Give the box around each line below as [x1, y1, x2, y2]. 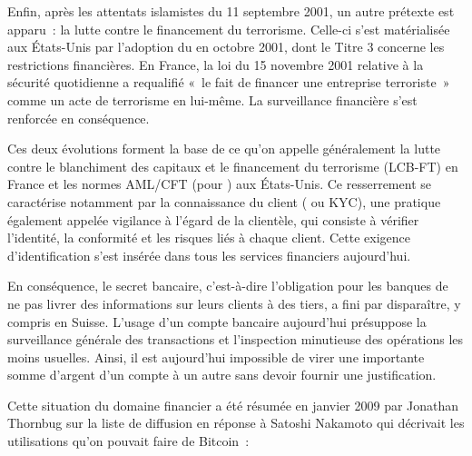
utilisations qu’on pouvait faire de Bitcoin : [7, 431, 250, 451]
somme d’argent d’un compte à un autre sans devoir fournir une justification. [7, 365, 437, 384]
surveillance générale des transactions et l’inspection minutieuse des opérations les [7, 330, 464, 349]
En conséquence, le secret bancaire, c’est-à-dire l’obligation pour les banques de [7, 276, 448, 295]
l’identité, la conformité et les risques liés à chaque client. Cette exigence [7, 228, 411, 247]
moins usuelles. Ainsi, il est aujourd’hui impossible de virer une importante [7, 347, 425, 366]
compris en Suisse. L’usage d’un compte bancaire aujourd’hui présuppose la [7, 312, 427, 331]
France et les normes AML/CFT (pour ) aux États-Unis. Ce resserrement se [7, 174, 431, 193]
